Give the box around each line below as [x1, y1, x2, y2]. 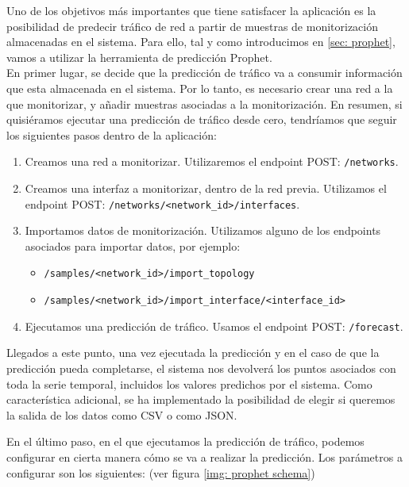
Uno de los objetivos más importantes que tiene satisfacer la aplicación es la [6, 2, 376, 18]
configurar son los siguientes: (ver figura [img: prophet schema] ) [6, 464, 315, 481]
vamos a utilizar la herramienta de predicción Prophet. [6, 48, 272, 65]
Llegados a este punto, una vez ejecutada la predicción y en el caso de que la [6, 344, 380, 361]
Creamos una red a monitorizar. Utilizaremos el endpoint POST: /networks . [25, 153, 399, 170]
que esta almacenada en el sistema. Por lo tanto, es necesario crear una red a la [6, 79, 393, 96]
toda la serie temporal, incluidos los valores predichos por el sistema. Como [6, 375, 372, 392]
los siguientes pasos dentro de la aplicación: [6, 126, 217, 143]
